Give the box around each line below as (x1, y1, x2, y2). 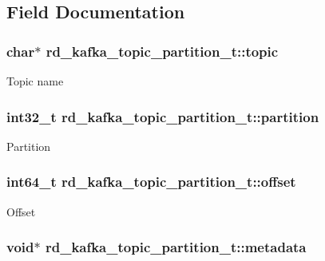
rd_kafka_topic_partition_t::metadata (45, 237, 307, 257)
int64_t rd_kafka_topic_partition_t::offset (6, 172, 296, 192)
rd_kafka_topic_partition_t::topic (46, 41, 279, 61)
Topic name (6, 73, 64, 89)
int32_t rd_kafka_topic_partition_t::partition (6, 106, 319, 126)
